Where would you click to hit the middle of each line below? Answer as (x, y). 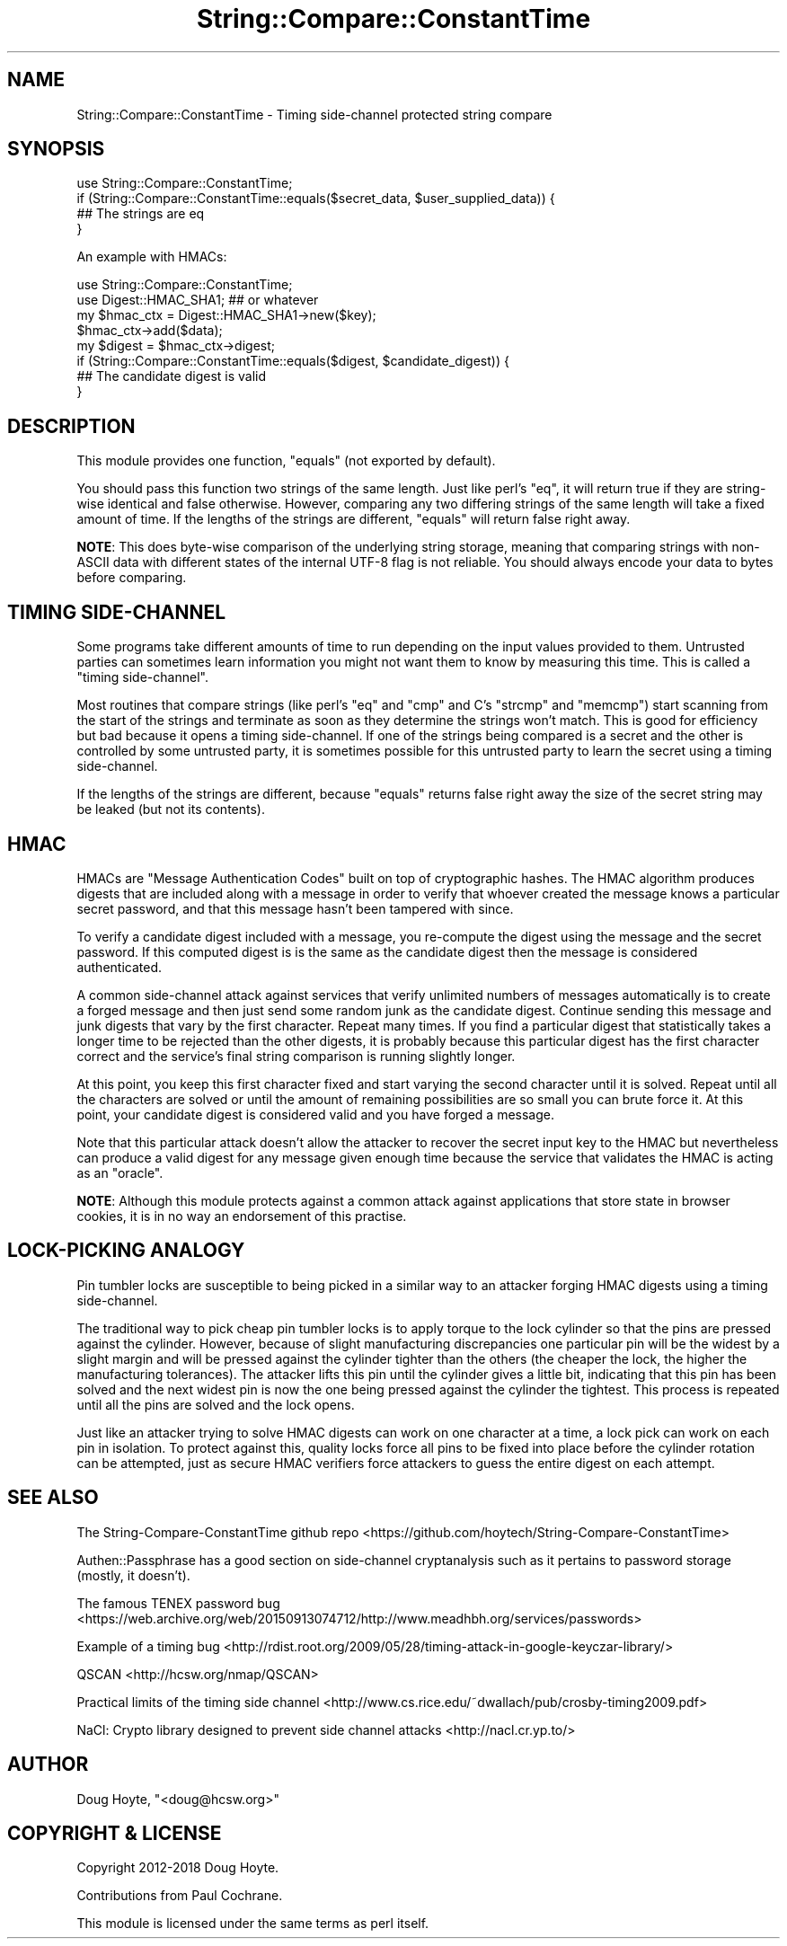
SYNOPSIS (56, 149)
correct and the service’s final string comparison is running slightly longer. (296, 1056)
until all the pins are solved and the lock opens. (216, 1404)
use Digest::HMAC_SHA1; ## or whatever (198, 300)
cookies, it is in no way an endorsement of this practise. (242, 1216)
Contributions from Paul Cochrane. (180, 1896)
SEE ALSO (53, 1498)
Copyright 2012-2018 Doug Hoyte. (178, 1868)
